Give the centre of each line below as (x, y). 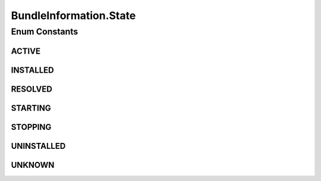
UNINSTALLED (38, 146)
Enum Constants (45, 32)
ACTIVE (26, 51)
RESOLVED (32, 89)
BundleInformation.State (73, 15)
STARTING (31, 108)
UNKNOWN (33, 165)
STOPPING (31, 127)
